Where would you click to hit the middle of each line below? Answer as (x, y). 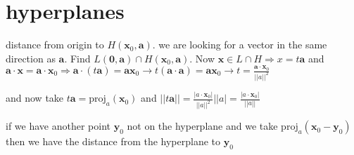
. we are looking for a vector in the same (240, 45)
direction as (31, 58)
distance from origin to (55, 45)
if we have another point (58, 126)
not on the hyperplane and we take (202, 126)
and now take (35, 98)
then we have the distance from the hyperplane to (113, 141)
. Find (77, 58)
